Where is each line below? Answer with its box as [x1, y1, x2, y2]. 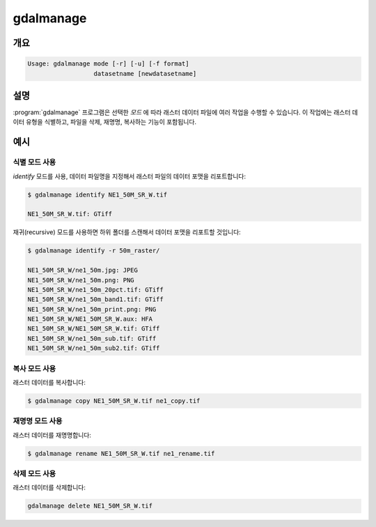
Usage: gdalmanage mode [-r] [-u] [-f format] [27, 60, 189, 68]
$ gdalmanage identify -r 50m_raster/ [27, 247, 160, 254]
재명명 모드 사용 [13, 416, 63, 426]
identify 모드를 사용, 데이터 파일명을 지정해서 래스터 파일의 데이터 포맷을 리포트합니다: [13, 171, 246, 181]
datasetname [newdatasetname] [93, 70, 197, 77]
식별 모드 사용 [13, 158, 56, 167]
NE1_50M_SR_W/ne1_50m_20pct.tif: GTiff [27, 286, 164, 293]
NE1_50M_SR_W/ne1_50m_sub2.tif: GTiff [27, 344, 160, 352]
